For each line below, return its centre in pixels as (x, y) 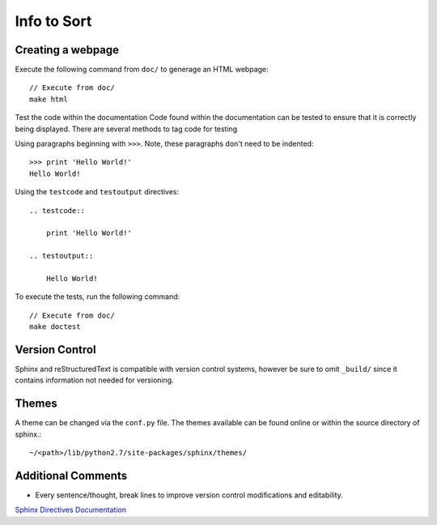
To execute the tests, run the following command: (98, 297)
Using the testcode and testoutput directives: (97, 192)
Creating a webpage (67, 50)
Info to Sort (53, 21)
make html (49, 99)
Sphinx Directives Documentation (71, 510)
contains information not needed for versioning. (94, 380)
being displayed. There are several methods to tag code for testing (126, 129)
